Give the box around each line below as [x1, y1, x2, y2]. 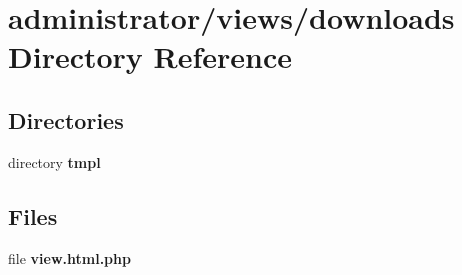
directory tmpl [8, 151, 101, 172]
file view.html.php [8, 247, 131, 268]
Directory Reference [8, 36, 293, 77]
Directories [8, 104, 124, 135]
